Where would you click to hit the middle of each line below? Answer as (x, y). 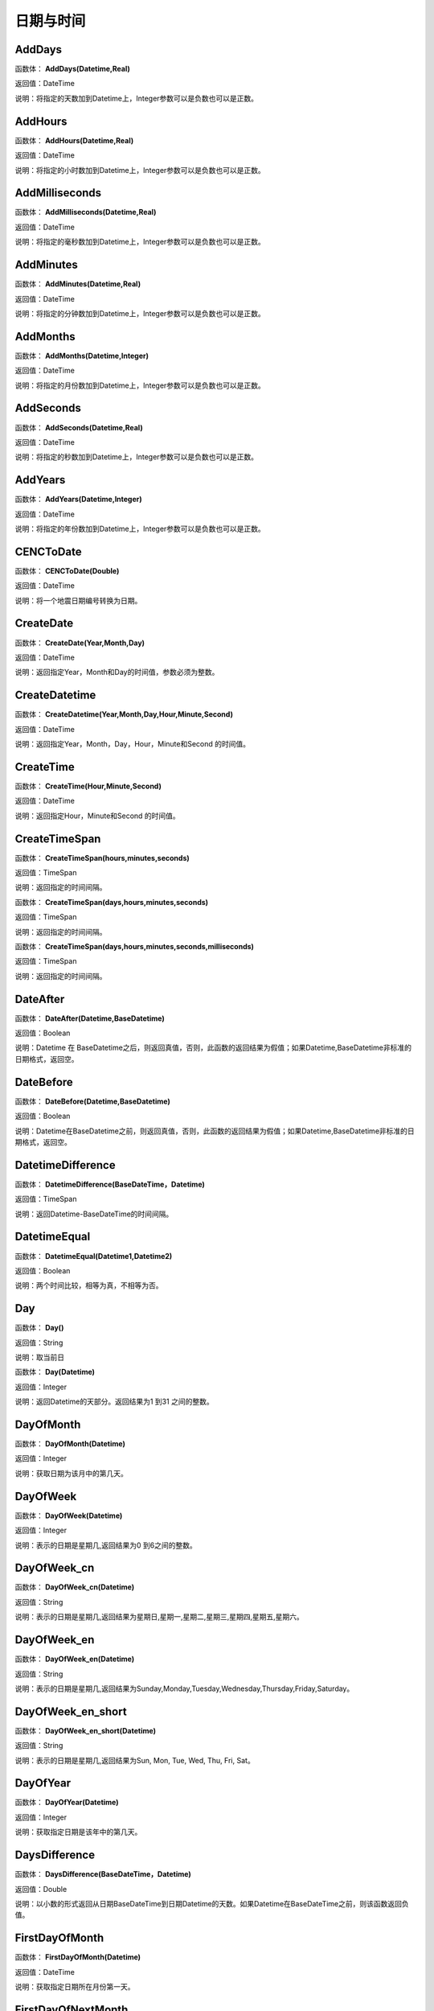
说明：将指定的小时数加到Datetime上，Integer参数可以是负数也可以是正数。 (140, 170)
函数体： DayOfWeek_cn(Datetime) (75, 1587)
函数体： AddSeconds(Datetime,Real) (79, 427)
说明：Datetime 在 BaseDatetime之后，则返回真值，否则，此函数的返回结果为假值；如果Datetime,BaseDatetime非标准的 (213, 1048)
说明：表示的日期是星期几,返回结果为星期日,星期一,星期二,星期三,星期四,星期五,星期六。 (160, 1617)
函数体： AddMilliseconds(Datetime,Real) (86, 212)
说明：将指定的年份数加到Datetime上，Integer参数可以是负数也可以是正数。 (140, 528)
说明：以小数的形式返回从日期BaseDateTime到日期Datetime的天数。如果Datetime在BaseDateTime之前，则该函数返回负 (212, 1903)
